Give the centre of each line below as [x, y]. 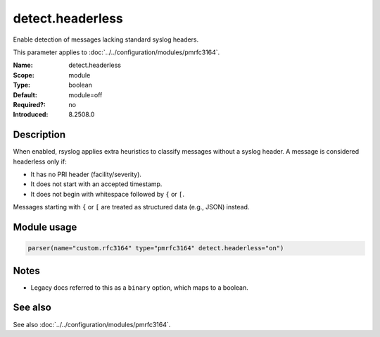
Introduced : [31, 115]
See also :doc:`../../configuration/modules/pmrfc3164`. [92, 324]
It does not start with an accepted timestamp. [96, 184]
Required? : [29, 104]
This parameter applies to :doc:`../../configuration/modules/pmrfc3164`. [116, 52]
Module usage [45, 227]
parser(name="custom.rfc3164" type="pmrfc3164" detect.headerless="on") [156, 248]
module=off [85, 94]
